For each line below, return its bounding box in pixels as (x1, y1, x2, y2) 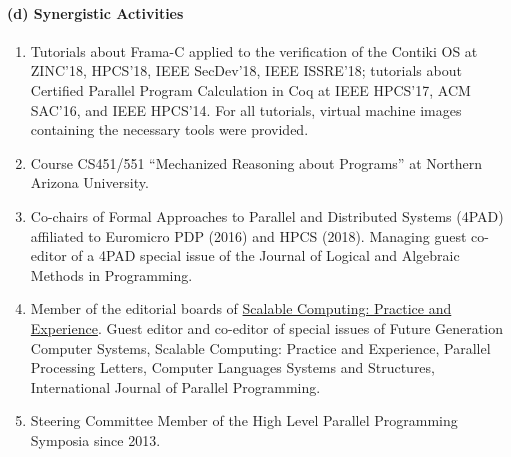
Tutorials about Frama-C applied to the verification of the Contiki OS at (30, 40, 478, 61)
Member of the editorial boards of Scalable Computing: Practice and (30, 298, 452, 319)
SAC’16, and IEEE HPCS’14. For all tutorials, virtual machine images (30, 99, 462, 120)
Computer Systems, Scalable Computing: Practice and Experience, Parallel (30, 337, 491, 358)
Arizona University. (30, 172, 149, 193)
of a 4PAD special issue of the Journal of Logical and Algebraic (71, 245, 460, 266)
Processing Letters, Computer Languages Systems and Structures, (30, 357, 435, 378)
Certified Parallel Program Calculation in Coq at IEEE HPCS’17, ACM (30, 79, 471, 100)
